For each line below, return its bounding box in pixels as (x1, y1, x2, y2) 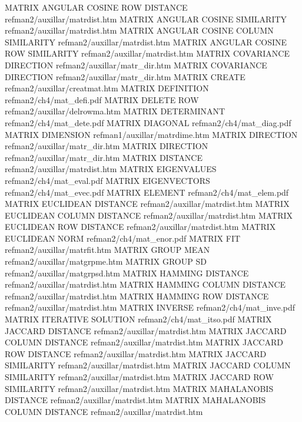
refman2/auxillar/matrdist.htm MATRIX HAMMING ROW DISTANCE (5, 289, 269, 302)
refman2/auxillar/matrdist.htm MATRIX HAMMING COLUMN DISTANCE (5, 278, 286, 291)
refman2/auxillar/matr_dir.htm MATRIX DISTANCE (5, 151, 203, 163)
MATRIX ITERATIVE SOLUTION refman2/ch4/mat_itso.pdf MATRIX (5, 313, 272, 325)
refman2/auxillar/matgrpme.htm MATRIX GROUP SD (5, 255, 207, 268)
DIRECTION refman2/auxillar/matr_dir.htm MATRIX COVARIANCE (5, 58, 267, 71)
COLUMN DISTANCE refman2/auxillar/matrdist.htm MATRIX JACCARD (5, 336, 283, 348)
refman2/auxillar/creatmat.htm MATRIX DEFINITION (5, 82, 209, 94)
